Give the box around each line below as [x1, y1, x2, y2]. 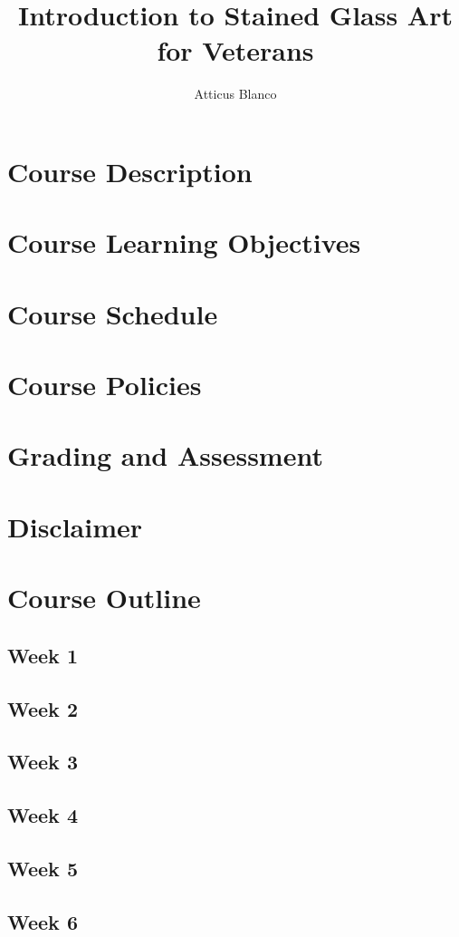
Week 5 [7, 854, 78, 882]
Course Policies [7, 366, 202, 403]
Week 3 [7, 748, 78, 776]
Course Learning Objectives [7, 224, 361, 261]
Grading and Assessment [7, 437, 323, 474]
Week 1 [7, 641, 78, 669]
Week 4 [7, 801, 78, 829]
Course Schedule [7, 295, 218, 332]
